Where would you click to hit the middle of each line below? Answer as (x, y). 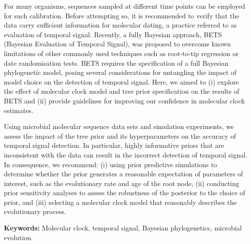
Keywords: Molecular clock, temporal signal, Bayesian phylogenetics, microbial (123, 228)
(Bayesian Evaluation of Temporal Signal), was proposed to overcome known (118, 44)
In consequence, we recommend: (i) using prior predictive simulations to (111, 164)
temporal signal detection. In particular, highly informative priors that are (114, 145)
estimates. (19, 110)
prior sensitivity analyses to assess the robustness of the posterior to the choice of (125, 193)
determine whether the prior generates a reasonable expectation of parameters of (124, 174)
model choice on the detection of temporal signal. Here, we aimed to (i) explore (121, 81)
